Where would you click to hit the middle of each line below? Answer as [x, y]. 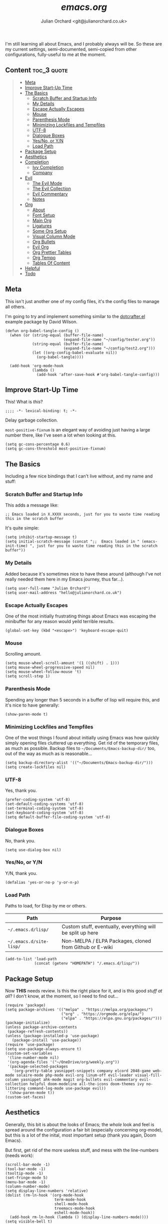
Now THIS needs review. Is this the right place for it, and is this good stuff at [84, 990]
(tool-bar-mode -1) [25, 1169]
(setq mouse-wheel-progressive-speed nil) [50, 667]
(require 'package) [25, 1005]
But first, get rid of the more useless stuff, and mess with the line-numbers [82, 1150]
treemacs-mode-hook [74, 1208]
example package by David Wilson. [41, 321]
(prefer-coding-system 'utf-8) [38, 800]
